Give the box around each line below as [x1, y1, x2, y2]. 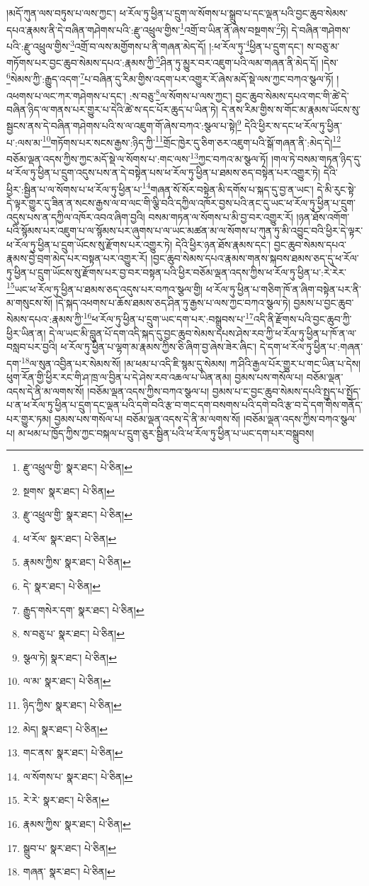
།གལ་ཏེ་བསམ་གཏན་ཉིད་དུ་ [271, 151, 362, 166]
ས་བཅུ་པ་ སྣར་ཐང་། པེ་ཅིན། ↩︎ [23, 626, 125, 641]
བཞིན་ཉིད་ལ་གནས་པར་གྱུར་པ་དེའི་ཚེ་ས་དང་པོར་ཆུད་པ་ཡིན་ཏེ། [6, 101, 218, 116]
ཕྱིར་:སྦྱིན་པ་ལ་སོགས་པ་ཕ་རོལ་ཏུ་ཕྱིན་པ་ [6, 181, 142, 196]
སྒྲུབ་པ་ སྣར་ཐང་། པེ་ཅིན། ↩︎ [23, 840, 117, 855]
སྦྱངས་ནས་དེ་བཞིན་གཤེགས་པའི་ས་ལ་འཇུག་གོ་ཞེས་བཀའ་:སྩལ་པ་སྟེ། [6, 118, 237, 133]
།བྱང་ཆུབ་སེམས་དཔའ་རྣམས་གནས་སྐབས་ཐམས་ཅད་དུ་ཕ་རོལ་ [150, 251, 359, 266]
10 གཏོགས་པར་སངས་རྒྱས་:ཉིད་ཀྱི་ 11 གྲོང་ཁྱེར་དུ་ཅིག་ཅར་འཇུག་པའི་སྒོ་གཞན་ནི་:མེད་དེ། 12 [42, 132, 341, 149]
